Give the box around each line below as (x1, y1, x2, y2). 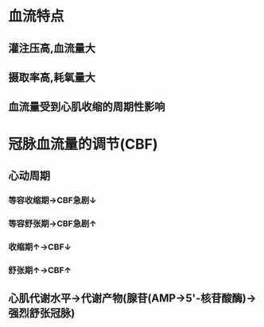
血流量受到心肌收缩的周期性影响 (8, 100, 165, 113)
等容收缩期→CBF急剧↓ (8, 194, 97, 206)
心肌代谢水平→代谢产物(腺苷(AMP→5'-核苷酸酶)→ (8, 291, 257, 306)
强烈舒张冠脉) (8, 306, 76, 320)
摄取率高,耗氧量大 (8, 71, 96, 84)
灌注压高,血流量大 (8, 41, 96, 55)
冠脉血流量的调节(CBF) (8, 135, 158, 153)
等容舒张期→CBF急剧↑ (8, 217, 97, 229)
